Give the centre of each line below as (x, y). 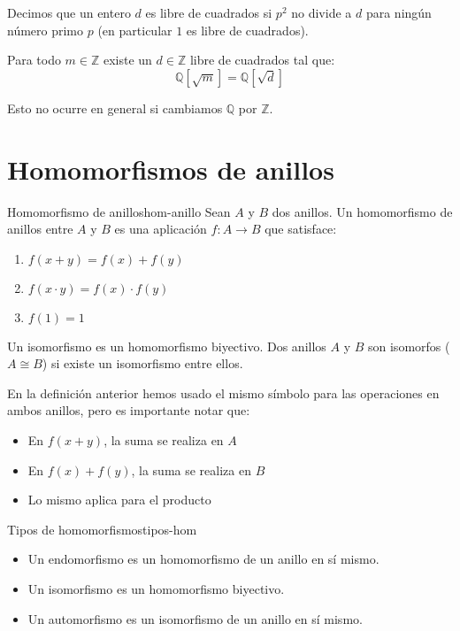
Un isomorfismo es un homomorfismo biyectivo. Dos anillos (167, 346)
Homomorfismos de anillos (171, 169)
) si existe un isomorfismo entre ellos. (142, 363)
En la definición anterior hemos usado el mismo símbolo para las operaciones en (223, 392)
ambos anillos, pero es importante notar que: (129, 410)
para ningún (399, 12)
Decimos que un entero (69, 12)
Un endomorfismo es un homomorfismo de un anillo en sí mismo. (203, 559)
